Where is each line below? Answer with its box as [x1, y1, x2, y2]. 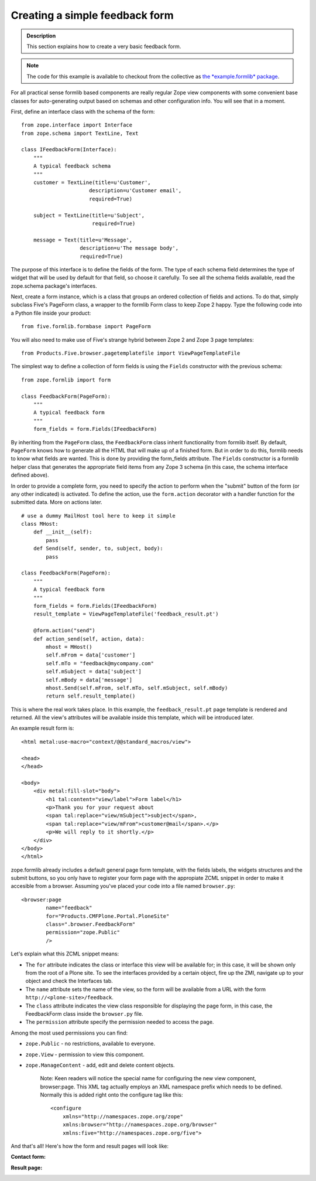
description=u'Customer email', [88, 188, 182, 194]
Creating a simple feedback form [11, 9, 174, 22]
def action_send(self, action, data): [33, 635, 145, 642]
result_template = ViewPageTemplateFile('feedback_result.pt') [33, 611, 219, 618]
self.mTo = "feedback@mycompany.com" [46, 660, 154, 666]
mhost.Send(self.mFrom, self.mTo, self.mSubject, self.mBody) [46, 685, 228, 691]
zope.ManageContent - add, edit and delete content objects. [25, 1061, 175, 1068]
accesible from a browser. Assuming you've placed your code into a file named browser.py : [11, 883, 235, 890]
